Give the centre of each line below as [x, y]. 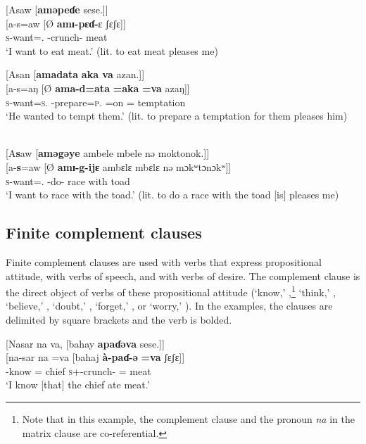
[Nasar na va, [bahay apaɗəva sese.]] [85, 343]
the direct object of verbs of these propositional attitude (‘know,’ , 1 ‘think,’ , [171, 291]
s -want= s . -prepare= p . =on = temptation [96, 102]
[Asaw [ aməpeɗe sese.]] [57, 9]
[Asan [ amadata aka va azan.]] [75, 74]
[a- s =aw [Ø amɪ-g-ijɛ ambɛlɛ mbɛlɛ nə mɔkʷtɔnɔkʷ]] [119, 166]
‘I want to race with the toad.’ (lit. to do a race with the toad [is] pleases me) [172, 195]
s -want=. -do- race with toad [68, 180]
